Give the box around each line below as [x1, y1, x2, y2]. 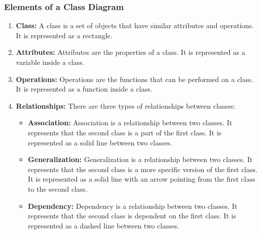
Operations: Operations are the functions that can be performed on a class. [16, 73, 253, 84]
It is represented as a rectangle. [16, 30, 113, 40]
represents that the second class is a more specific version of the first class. [28, 164, 257, 174]
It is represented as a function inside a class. [16, 84, 152, 94]
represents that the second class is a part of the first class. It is [28, 127, 222, 137]
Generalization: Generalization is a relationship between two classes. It [28, 154, 253, 165]
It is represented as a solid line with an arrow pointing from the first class [28, 174, 255, 184]
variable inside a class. [16, 57, 84, 67]
